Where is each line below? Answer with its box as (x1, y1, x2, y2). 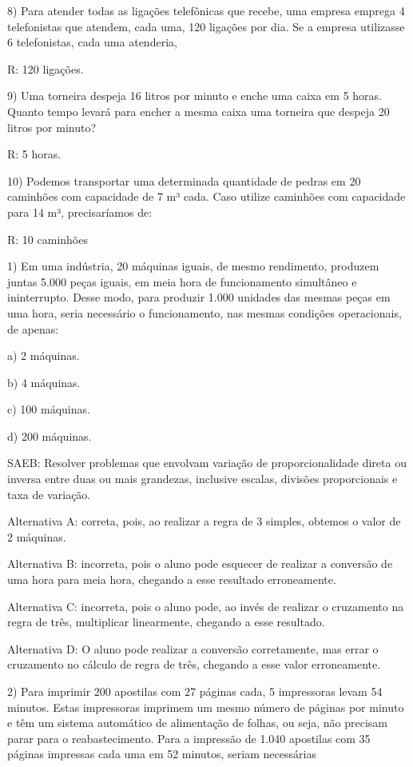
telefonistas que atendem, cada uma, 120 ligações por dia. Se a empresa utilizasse (7, 18, 405, 34)
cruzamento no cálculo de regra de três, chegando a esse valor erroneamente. (7, 656, 381, 673)
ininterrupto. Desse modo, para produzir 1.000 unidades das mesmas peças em (7, 289, 391, 306)
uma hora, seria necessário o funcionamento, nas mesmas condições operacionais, (7, 304, 402, 321)
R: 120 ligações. (7, 60, 84, 77)
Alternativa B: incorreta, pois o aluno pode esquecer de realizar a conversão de (7, 555, 393, 572)
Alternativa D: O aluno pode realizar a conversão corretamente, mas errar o (7, 640, 379, 657)
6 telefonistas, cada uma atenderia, (7, 34, 177, 50)
